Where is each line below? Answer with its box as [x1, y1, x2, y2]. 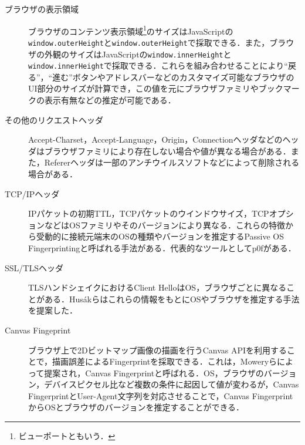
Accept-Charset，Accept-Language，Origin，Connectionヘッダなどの [28, 133, 283, 146]
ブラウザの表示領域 [5, 3, 79, 15]
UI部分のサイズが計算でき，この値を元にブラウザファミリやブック [28, 82, 283, 95]
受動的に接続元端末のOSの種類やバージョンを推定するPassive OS [36, 230, 284, 242]
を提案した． [28, 304, 77, 316]
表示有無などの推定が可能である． [44, 94, 176, 106]
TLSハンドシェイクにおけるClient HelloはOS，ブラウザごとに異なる [28, 281, 287, 294]
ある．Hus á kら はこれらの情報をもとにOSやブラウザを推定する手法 [44, 292, 300, 305]
